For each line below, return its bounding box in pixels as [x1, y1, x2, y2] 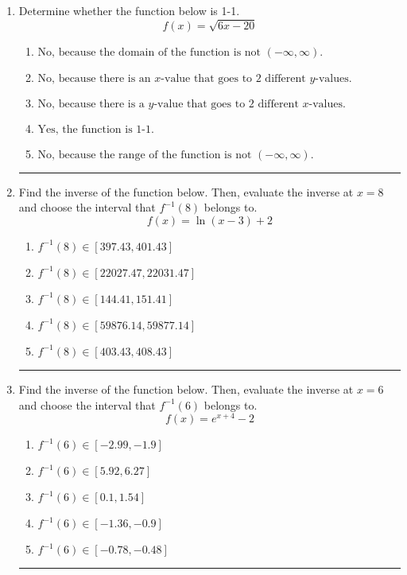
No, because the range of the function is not [37, 149, 252, 161]
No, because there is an [37, 72, 151, 84]
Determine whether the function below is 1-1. [18, 2, 240, 18]
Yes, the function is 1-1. [37, 123, 154, 135]
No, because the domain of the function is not [37, 46, 262, 58]
